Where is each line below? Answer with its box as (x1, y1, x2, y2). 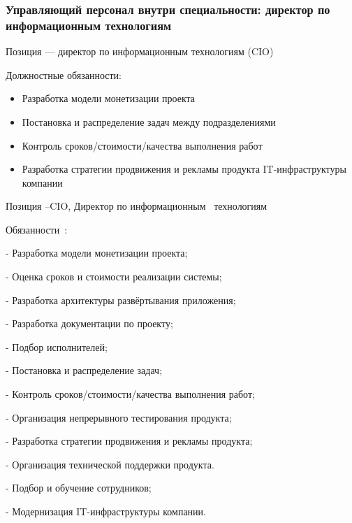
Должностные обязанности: (6, 67, 122, 82)
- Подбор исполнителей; (6, 339, 108, 354)
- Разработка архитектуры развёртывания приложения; (6, 292, 236, 307)
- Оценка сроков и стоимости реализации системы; (6, 269, 222, 284)
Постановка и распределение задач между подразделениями (22, 114, 276, 129)
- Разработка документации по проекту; (6, 316, 173, 331)
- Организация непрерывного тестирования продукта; (6, 410, 232, 424)
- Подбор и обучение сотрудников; (6, 480, 152, 495)
